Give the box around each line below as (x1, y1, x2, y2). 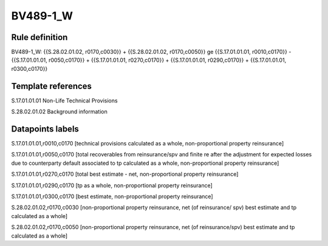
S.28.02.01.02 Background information (11, 108, 108, 115)
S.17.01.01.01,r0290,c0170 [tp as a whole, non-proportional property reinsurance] (11, 182, 213, 189)
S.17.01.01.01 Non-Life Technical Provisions (11, 97, 118, 104)
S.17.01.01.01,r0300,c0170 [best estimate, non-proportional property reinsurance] (11, 193, 213, 200)
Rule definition (11, 32, 68, 42)
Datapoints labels (11, 124, 79, 134)
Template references (11, 81, 92, 91)
